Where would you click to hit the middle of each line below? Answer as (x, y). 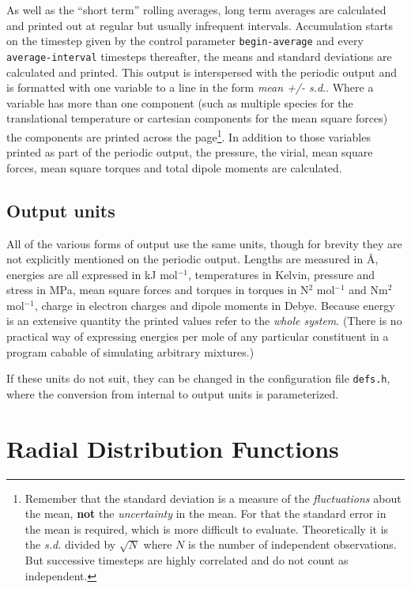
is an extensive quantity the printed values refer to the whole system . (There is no (204, 321)
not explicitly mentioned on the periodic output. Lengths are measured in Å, (192, 259)
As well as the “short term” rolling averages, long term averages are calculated (196, 9)
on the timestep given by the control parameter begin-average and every (185, 41)
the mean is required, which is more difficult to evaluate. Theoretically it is (207, 529)
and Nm (368, 290)
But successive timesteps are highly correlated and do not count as (187, 560)
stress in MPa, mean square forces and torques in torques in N (158, 290)
